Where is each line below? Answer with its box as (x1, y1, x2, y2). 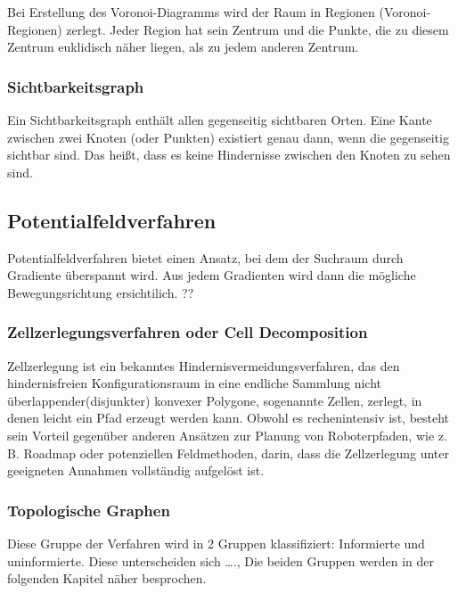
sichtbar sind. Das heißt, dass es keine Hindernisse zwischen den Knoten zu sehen (7, 145, 451, 164)
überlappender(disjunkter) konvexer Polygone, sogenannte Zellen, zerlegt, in (7, 391, 422, 409)
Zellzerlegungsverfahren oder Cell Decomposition (7, 321, 368, 343)
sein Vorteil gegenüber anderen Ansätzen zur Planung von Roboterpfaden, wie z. (7, 425, 447, 444)
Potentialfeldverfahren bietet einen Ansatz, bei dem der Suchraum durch (7, 248, 404, 267)
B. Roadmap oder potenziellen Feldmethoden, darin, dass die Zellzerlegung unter (7, 443, 449, 462)
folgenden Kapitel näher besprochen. (7, 569, 207, 588)
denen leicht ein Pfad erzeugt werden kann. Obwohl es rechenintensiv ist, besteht (7, 408, 450, 427)
